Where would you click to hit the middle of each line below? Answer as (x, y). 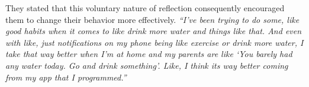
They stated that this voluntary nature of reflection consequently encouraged (145, 8)
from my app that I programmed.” (66, 77)
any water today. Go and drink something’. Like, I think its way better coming (147, 65)
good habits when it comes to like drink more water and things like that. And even (154, 31)
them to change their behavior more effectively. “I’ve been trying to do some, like (152, 19)
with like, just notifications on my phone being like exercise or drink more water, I (154, 42)
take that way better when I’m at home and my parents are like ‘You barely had (149, 54)
